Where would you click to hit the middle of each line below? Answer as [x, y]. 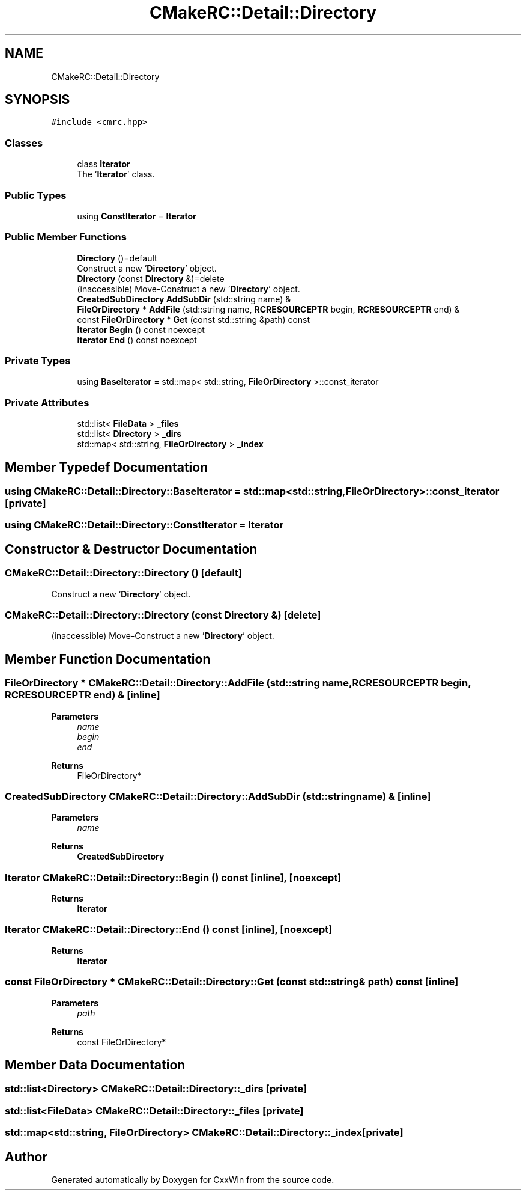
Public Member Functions [66, 237]
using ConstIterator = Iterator [137, 216]
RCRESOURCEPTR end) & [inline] [83, 695]
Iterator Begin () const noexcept [141, 329]
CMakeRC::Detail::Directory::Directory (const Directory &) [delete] [163, 615]
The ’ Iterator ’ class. [116, 174]
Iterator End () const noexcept [137, 340]
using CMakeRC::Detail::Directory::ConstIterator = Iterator [144, 525]
